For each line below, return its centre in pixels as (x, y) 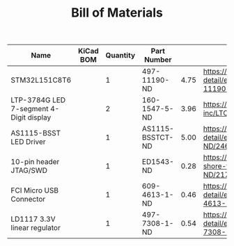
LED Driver (29, 142)
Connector (28, 199)
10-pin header (35, 162)
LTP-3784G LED (38, 100)
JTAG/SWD (29, 170)
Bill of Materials (117, 13)
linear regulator (36, 228)
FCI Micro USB (35, 190)
